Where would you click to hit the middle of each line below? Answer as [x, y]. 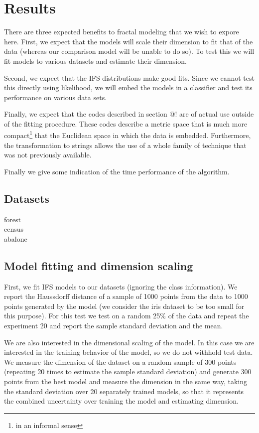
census [14, 229]
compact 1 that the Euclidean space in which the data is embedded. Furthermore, [128, 135]
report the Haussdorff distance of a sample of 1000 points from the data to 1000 [126, 296]
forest [12, 219]
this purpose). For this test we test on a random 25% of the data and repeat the [127, 316]
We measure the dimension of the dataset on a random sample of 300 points [120, 361]
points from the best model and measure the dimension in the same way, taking [126, 381]
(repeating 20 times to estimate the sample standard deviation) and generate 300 [128, 371]
